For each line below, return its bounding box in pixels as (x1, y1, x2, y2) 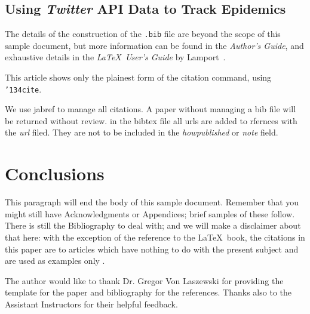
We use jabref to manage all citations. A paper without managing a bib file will (5, 103, 296, 115)
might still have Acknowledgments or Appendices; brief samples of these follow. (5, 207, 295, 220)
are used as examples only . (5, 254, 105, 267)
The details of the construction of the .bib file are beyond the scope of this (5, 27, 281, 40)
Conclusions (5, 161, 105, 186)
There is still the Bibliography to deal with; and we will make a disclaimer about (5, 219, 301, 232)
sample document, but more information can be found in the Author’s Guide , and (5, 39, 304, 51)
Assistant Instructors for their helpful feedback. (5, 297, 178, 310)
